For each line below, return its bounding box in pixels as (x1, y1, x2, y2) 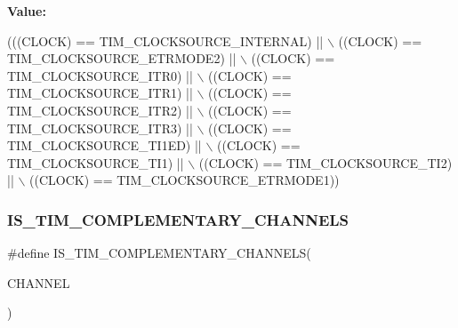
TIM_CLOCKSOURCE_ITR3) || (7, 118, 193, 137)
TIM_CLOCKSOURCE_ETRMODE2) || (7, 49, 237, 68)
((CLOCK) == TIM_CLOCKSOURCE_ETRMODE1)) (29, 171, 340, 189)
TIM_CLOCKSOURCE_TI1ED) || (7, 136, 202, 155)
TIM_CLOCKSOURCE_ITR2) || (7, 100, 193, 119)
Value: (7, 2, 46, 20)
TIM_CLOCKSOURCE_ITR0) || (7, 66, 193, 84)
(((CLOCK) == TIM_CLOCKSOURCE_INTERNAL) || (7, 31, 324, 50)
